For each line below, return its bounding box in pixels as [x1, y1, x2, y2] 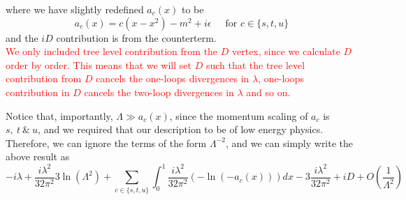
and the [6, 30, 38, 45]
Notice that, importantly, [6, 108, 113, 123]
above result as [6, 149, 70, 164]
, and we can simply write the [225, 135, 354, 150]
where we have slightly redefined [6, 2, 144, 16]
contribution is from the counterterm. [56, 30, 217, 45]
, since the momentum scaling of [169, 108, 308, 123]
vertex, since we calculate [232, 44, 340, 59]
